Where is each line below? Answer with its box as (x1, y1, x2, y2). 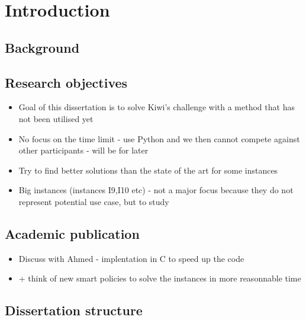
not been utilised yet (18, 112, 94, 124)
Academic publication (5, 224, 140, 242)
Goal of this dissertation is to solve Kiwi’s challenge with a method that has (18, 101, 295, 113)
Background (5, 38, 80, 56)
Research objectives (5, 73, 128, 91)
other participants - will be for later (18, 144, 149, 156)
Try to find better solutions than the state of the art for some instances (18, 164, 278, 176)
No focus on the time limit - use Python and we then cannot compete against (18, 132, 300, 145)
